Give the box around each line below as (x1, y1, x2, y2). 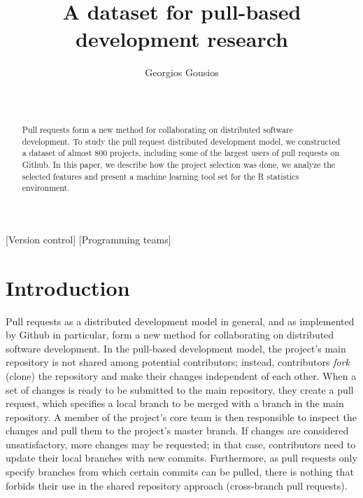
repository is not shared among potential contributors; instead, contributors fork (6, 355, 350, 369)
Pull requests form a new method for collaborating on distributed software (22, 123, 293, 135)
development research (76, 24, 288, 53)
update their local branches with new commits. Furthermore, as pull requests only (6, 450, 357, 465)
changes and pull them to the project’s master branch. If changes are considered (6, 423, 349, 438)
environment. (22, 182, 70, 194)
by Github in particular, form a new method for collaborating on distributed (6, 327, 334, 342)
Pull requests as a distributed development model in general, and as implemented (6, 313, 355, 328)
